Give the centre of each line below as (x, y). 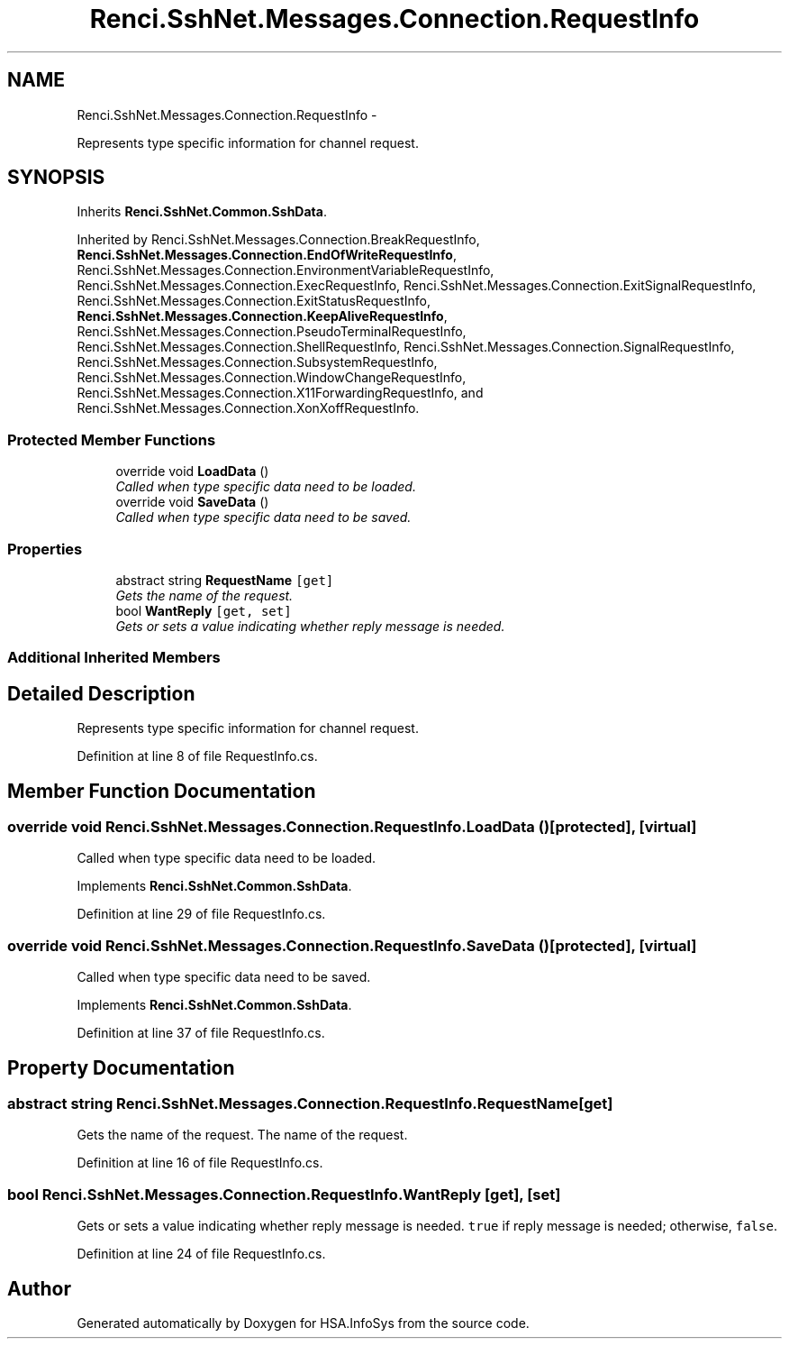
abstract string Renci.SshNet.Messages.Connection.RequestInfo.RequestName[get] (310, 1103)
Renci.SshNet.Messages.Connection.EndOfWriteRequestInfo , (267, 255)
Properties (45, 549)
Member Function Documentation (162, 791)
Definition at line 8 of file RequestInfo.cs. (197, 756)
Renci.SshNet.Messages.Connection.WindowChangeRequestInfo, (272, 378)
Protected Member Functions (112, 440)
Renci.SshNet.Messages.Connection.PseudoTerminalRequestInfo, (272, 332)
